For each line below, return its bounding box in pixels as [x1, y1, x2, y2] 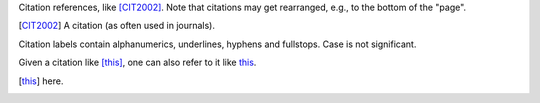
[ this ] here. [18, 75, 64, 87]
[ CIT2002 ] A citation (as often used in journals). [18, 20, 215, 32]
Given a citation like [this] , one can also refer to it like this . [18, 56, 257, 69]
